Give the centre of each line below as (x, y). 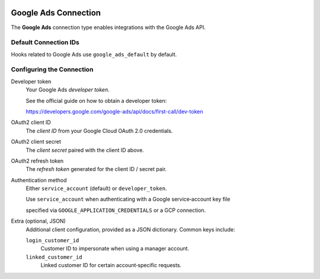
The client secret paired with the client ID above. (85, 150)
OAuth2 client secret (36, 142)
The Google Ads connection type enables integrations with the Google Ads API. (108, 27)
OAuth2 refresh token (37, 161)
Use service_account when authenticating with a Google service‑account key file (128, 199)
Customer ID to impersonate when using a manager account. (115, 249)
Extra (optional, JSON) (39, 221)
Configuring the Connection (52, 69)
